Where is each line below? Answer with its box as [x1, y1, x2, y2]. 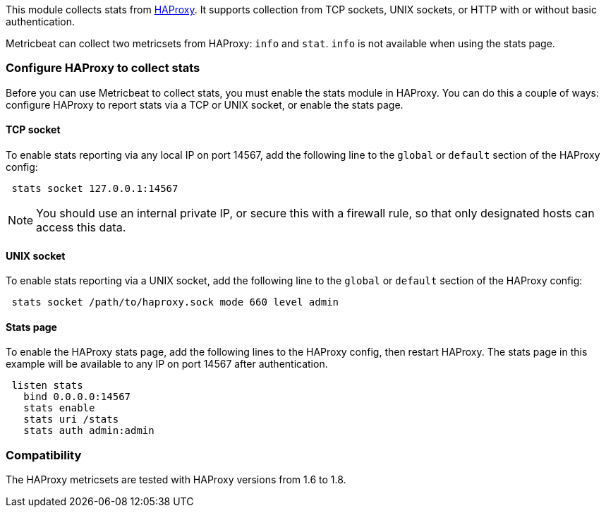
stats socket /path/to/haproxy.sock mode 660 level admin [11, 296, 339, 308]
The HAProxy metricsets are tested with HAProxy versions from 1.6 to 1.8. [6, 473, 346, 486]
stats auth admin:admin [23, 425, 154, 437]
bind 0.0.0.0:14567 [23, 391, 131, 403]
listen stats [11, 380, 83, 392]
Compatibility [6, 447, 82, 462]
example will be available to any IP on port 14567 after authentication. [6, 358, 328, 370]
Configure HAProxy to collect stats [6, 61, 200, 76]
